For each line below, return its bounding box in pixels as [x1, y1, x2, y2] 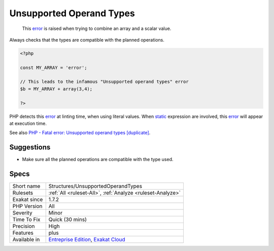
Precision [12, 223, 35, 230]
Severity [12, 209, 32, 216]
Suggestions [9, 143, 51, 152]
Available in [12, 236, 40, 243]
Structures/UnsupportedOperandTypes [48, 183, 142, 190]
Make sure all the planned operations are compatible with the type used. [22, 156, 174, 163]
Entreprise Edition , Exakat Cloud [48, 236, 125, 243]
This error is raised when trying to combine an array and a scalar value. [22, 25, 172, 32]
